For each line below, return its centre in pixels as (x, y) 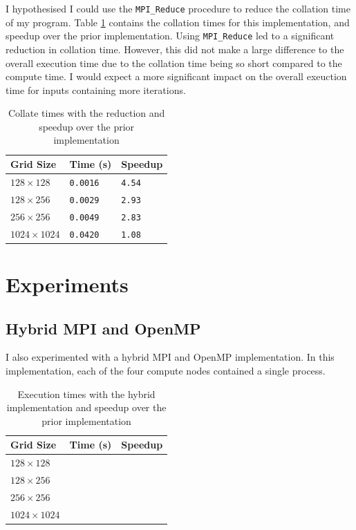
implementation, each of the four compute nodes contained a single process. (166, 370)
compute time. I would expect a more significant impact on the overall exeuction (176, 76)
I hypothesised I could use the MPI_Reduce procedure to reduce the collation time (178, 8)
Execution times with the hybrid (86, 394)
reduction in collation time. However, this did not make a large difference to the (175, 49)
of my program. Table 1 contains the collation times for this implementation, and (178, 22)
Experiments (67, 284)
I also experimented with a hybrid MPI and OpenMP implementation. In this (170, 357)
